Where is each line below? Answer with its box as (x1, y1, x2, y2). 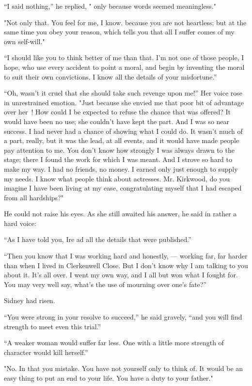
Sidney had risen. (4, 295, 55, 306)
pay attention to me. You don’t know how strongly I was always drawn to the (4, 145, 235, 155)
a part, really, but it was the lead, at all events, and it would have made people (4, 135, 239, 145)
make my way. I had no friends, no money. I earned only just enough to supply (4, 163, 238, 174)
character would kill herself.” (4, 347, 88, 357)
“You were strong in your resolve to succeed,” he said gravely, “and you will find (4, 312, 242, 322)
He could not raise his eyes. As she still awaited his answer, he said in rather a (4, 209, 237, 219)
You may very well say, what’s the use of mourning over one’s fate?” (4, 279, 207, 289)
